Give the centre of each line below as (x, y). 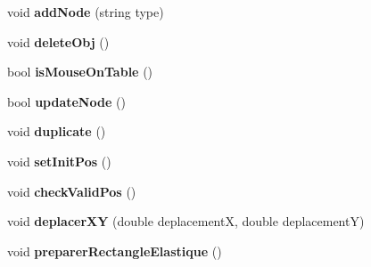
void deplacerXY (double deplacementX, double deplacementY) (186, 221)
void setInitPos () (59, 161)
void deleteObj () (58, 41)
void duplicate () (57, 131)
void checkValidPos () (72, 191)
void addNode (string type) (86, 12)
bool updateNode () (66, 101)
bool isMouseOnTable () (80, 72)
